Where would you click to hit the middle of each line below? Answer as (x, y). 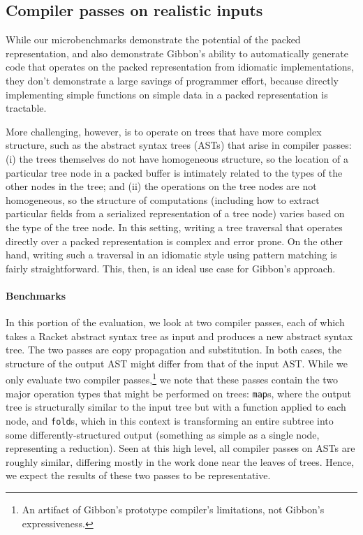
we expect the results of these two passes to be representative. (138, 475)
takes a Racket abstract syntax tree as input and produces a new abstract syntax (179, 336)
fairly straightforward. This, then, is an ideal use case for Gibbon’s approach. (171, 268)
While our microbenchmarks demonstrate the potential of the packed (153, 39)
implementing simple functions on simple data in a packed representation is (167, 94)
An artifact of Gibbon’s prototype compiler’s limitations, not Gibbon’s (173, 509)
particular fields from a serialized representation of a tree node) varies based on (175, 213)
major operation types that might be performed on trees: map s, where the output (178, 393)
